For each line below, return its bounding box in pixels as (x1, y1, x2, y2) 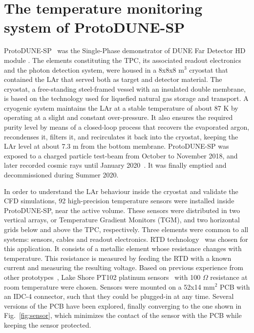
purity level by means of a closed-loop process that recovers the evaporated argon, (4, 122, 250, 132)
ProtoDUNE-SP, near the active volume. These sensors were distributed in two (4, 205, 240, 215)
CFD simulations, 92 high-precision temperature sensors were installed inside (4, 196, 234, 206)
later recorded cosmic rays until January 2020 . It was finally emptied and (4, 160, 227, 170)
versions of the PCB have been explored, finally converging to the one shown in (4, 300, 242, 311)
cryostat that (189, 64, 228, 75)
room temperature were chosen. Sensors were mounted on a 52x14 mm (4, 281, 215, 292)
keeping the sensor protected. (4, 319, 91, 330)
